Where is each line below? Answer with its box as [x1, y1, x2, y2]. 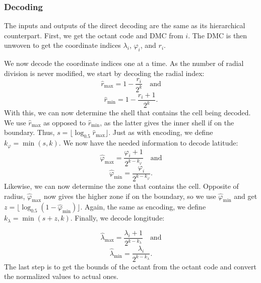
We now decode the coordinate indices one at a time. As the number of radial [4, 58, 244, 68]
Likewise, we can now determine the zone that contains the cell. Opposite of [4, 180, 239, 191]
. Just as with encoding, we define [108, 127, 213, 137]
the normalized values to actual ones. [4, 271, 118, 281]
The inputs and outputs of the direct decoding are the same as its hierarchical [4, 20, 245, 31]
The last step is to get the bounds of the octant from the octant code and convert [4, 261, 256, 271]
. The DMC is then [188, 30, 247, 40]
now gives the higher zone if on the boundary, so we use [43, 190, 216, 201]
